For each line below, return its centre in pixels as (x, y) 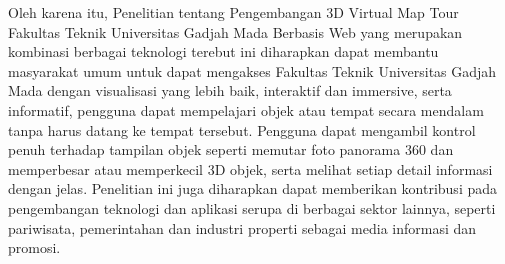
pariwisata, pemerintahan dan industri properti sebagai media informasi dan (242, 227)
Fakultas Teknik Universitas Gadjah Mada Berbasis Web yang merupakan (235, 31)
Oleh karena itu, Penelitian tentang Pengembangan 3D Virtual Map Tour (233, 12)
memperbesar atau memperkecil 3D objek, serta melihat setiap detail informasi (250, 168)
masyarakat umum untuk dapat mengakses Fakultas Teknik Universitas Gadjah (252, 70)
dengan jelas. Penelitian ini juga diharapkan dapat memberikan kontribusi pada (253, 188)
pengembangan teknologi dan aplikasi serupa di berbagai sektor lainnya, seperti (252, 207)
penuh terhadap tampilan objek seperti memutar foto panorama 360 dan (231, 149)
